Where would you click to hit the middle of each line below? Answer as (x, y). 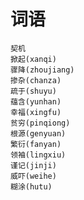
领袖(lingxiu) (38, 155)
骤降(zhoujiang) (42, 70)
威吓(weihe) (33, 176)
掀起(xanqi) (33, 59)
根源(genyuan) (38, 133)
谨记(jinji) (33, 165)
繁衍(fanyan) (36, 144)
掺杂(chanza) (36, 80)
